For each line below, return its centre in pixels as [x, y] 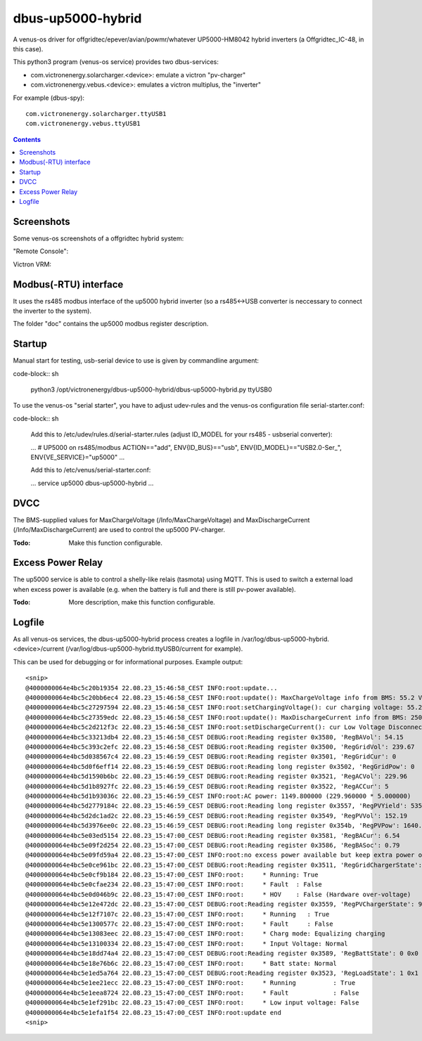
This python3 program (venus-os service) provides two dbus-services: [116, 62]
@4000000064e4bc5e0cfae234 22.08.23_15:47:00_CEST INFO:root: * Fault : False [174, 885]
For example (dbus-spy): [49, 98]
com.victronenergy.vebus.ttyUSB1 [83, 124]
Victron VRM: [32, 264]
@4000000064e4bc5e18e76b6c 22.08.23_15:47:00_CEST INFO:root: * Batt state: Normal [181, 963]
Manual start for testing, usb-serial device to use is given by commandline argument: [136, 361]
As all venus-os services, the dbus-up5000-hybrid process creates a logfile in [127, 639]
